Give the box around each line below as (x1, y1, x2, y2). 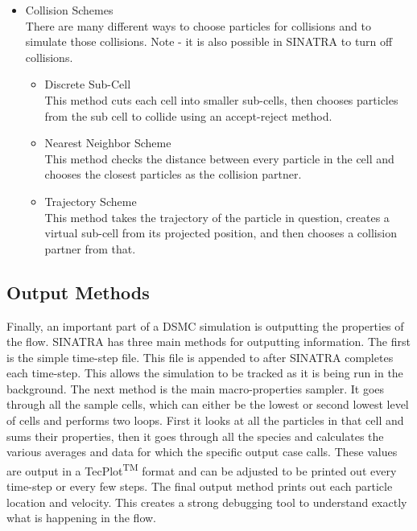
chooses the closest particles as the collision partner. (44, 166, 302, 183)
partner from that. (44, 240, 136, 257)
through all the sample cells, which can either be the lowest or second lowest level (6, 396, 409, 413)
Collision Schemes (25, 2, 114, 18)
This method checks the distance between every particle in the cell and (44, 150, 394, 167)
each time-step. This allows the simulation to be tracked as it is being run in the (6, 364, 403, 381)
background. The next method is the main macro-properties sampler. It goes (6, 380, 385, 397)
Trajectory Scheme (44, 192, 137, 209)
